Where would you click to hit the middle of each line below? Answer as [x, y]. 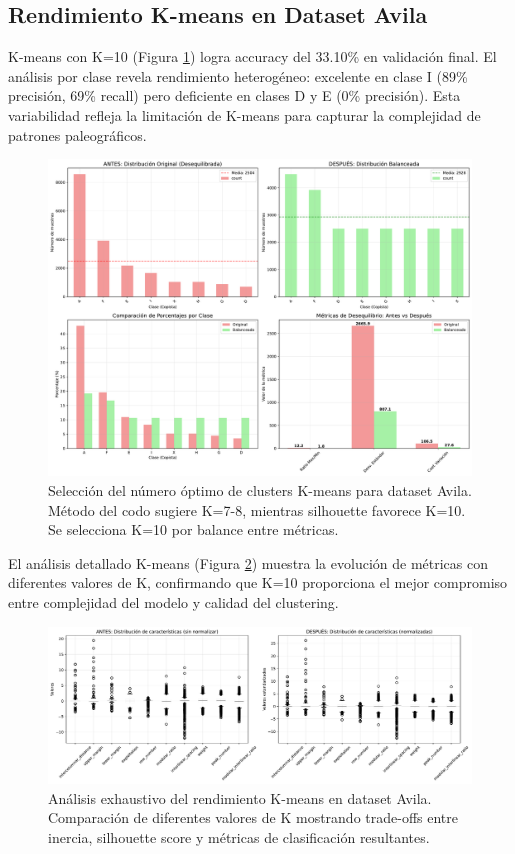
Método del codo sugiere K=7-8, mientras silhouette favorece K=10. [257, 509]
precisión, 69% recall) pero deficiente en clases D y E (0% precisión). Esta [234, 95]
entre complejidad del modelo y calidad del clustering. [173, 601]
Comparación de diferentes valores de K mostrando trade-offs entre [253, 817]
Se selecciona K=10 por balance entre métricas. [193, 529]
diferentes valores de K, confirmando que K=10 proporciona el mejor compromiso [258, 582]
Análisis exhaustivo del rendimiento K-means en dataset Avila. [240, 797]
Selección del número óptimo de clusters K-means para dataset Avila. [260, 489]
